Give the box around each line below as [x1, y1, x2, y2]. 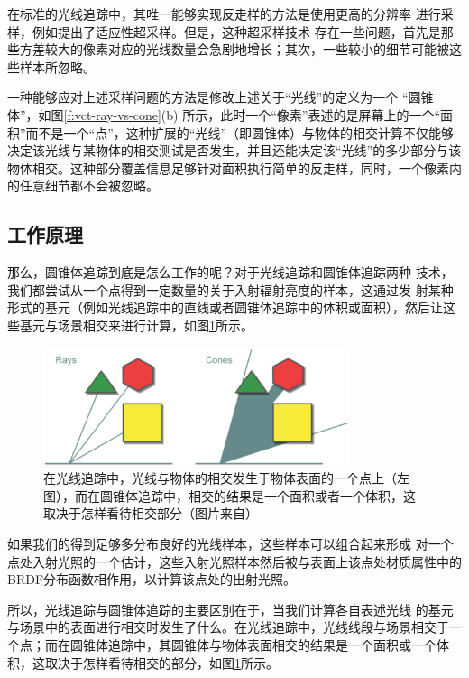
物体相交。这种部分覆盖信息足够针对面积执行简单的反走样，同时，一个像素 [7, 158, 449, 177]
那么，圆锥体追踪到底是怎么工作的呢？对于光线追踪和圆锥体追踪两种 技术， [7, 263, 454, 282]
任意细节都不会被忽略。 [19, 176, 159, 195]
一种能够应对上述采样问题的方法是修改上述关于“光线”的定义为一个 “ [7, 88, 409, 107]
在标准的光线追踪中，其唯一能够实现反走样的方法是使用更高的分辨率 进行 [7, 5, 441, 23]
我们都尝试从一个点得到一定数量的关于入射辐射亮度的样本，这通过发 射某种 [7, 280, 454, 299]
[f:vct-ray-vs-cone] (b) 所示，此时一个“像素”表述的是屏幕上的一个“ [63, 105, 441, 124]
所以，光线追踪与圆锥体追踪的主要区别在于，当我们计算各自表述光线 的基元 [7, 599, 454, 618]
